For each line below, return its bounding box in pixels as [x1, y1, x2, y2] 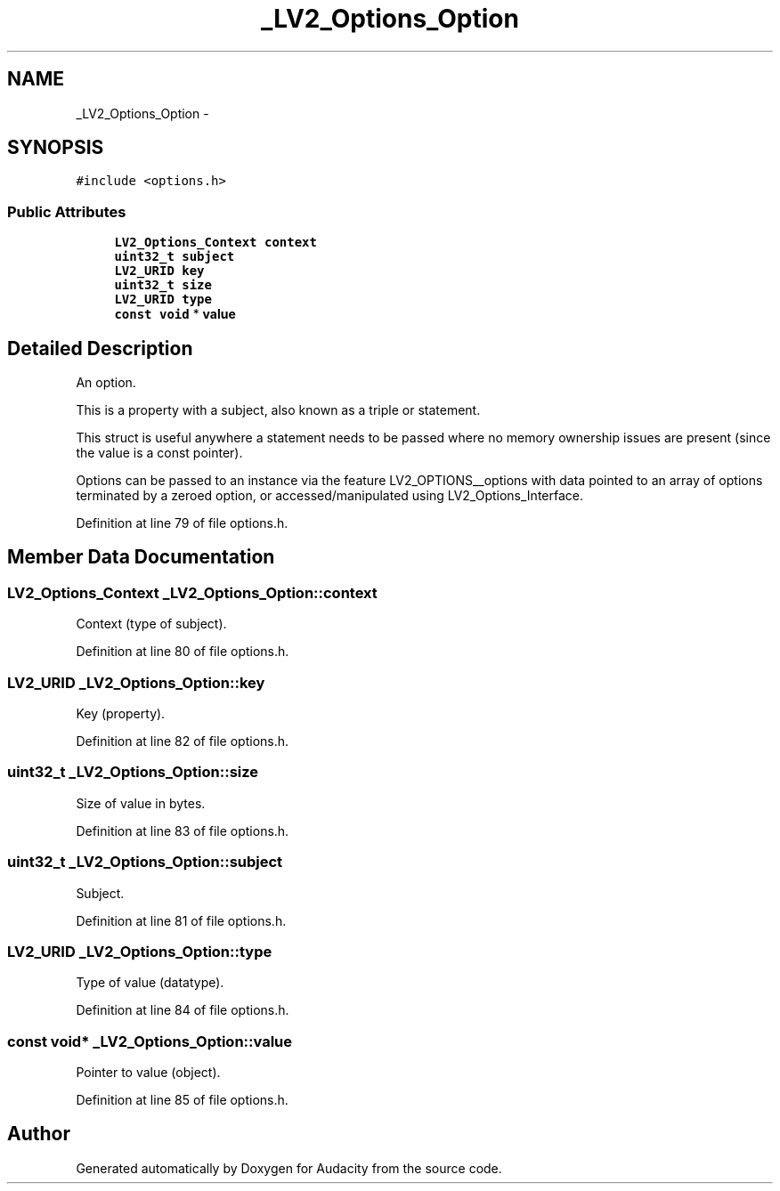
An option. [76, 375, 136, 391]
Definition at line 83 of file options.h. [76, 822, 289, 839]
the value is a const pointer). [76, 445, 243, 461]
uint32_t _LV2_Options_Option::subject [7, 853, 283, 871]
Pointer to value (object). [76, 1065, 221, 1080]
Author [7, 1122, 70, 1146]
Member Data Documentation [7, 546, 275, 569]
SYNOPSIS [7, 136, 104, 159]
